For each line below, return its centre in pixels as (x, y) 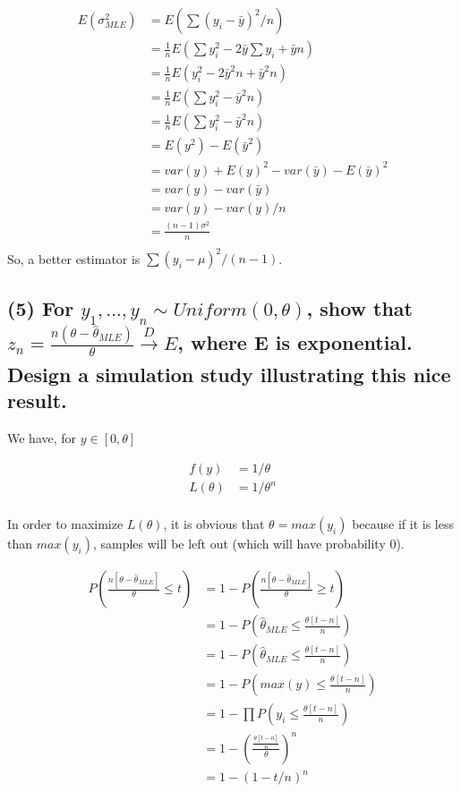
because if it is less (403, 524)
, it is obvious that (214, 524)
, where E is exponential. (295, 342)
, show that (359, 308)
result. (37, 400)
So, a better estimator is (74, 258)
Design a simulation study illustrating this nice (229, 374)
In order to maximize (65, 524)
